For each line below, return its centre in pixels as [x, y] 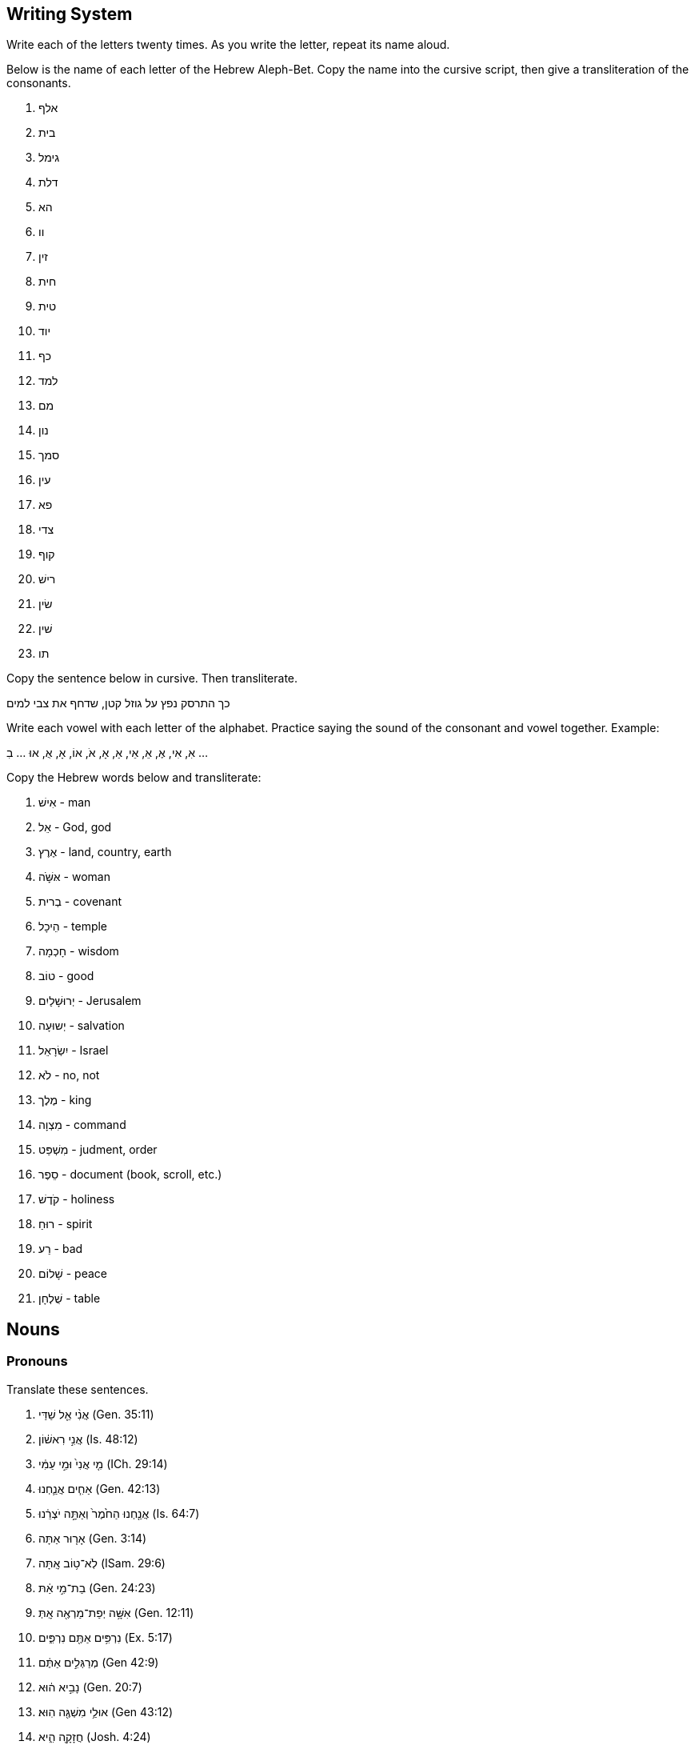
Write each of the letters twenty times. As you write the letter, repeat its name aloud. [228, 45]
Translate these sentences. [78, 1389]
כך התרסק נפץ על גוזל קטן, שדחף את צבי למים [118, 703]
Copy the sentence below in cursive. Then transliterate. [152, 678]
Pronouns [37, 1361]
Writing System [70, 14]
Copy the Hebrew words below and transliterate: [134, 778]
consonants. [39, 83]
